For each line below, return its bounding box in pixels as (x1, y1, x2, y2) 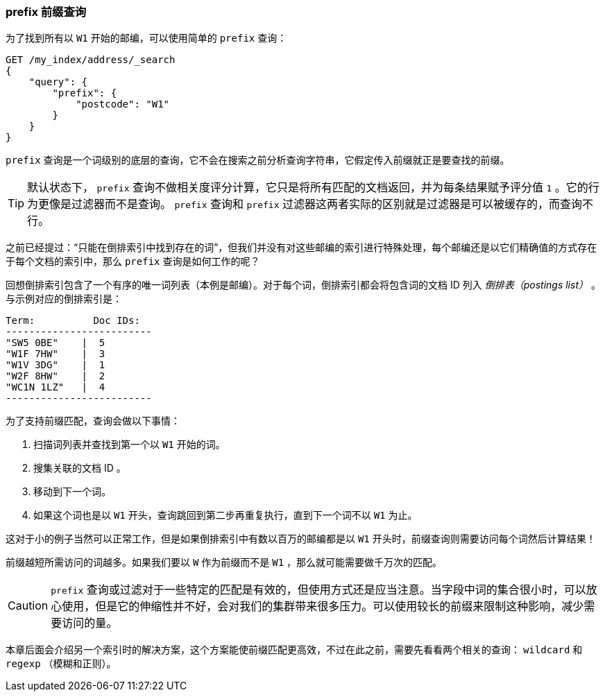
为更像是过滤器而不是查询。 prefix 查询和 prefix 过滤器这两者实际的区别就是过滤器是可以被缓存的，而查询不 (27, 197, 593, 212)
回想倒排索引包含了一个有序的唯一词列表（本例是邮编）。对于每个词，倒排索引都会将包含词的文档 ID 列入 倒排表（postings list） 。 (6, 279, 601, 291)
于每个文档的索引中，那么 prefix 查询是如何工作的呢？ (6, 255, 260, 268)
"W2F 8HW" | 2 (6, 370, 105, 382)
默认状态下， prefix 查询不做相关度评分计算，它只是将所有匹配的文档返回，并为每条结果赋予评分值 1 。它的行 (27, 180, 599, 195)
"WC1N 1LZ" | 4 (6, 381, 105, 393)
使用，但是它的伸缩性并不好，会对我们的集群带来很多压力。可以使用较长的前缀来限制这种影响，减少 (62, 599, 584, 614)
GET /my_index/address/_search (6, 54, 176, 66)
